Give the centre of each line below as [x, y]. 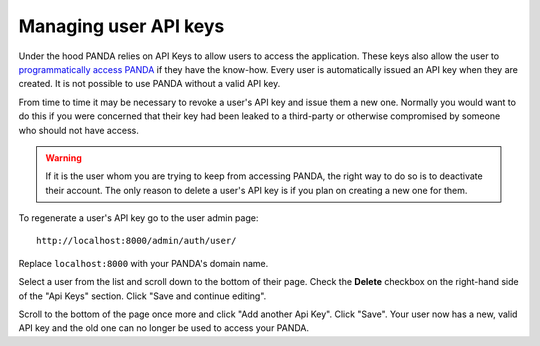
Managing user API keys [121, 26]
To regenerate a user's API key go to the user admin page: [138, 218]
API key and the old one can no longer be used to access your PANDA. [164, 328]
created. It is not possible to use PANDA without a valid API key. [149, 84]
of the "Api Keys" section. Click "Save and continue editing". [142, 296]
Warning [63, 157]
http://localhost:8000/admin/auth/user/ [136, 241]
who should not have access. [78, 130]
